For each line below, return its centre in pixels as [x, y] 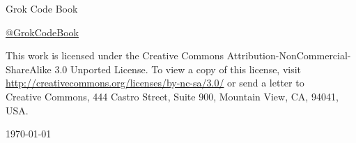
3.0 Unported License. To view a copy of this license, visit [178, 69]
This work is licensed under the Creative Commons [115, 55]
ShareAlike [29, 69]
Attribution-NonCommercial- [289, 55]
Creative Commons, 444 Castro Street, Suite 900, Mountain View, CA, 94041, [172, 96]
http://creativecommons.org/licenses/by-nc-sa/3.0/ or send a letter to [155, 83]
